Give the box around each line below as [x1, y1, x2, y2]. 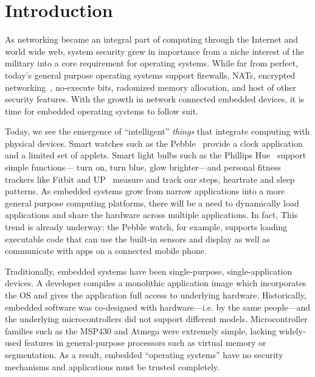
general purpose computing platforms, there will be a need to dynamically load [5, 196, 299, 209]
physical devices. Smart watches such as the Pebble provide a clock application [5, 136, 303, 149]
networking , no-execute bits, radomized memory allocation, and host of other [5, 80, 297, 93]
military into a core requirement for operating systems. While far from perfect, [5, 57, 299, 69]
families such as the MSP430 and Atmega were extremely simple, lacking [5, 324, 277, 337]
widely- [279, 324, 306, 337]
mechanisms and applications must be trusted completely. [5, 360, 220, 373]
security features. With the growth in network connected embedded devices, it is [5, 93, 305, 105]
